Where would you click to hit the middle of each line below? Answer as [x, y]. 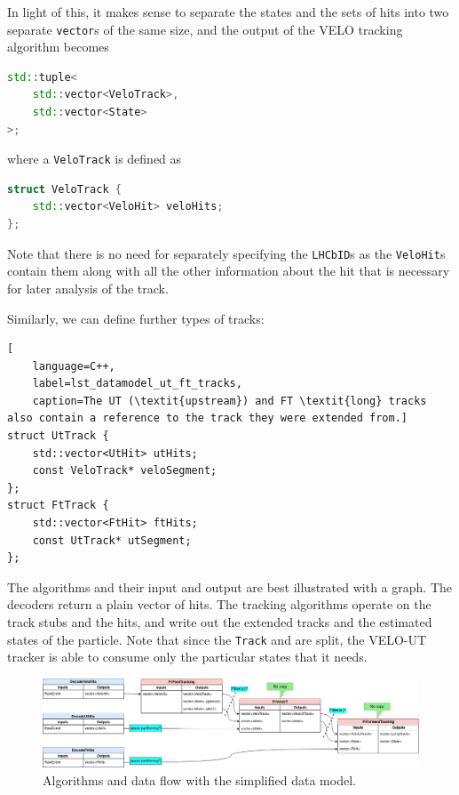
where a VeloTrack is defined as [95, 159]
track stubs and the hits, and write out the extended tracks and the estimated [220, 622]
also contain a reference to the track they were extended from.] [208, 418]
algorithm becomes [58, 47]
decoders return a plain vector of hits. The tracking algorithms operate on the [219, 604]
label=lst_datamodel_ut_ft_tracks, [137, 384]
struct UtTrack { [58, 436]
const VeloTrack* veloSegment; [125, 471]
